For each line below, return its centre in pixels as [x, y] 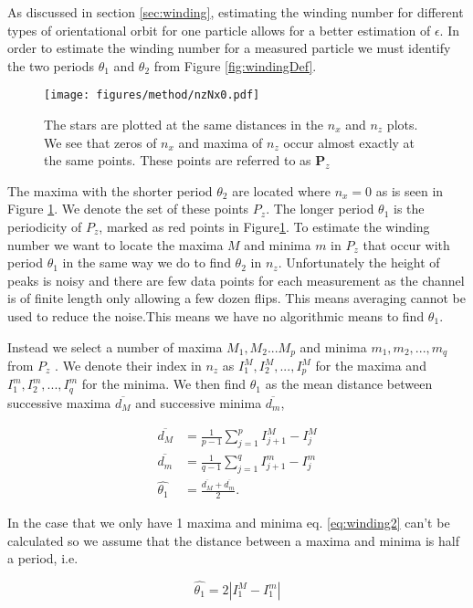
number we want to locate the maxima [116, 244]
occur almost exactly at [349, 142]
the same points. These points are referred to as [178, 160]
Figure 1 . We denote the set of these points [128, 209]
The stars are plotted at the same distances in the [184, 125]
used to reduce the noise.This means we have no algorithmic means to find [216, 315]
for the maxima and [371, 366]
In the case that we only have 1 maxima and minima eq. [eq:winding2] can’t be [229, 523]
